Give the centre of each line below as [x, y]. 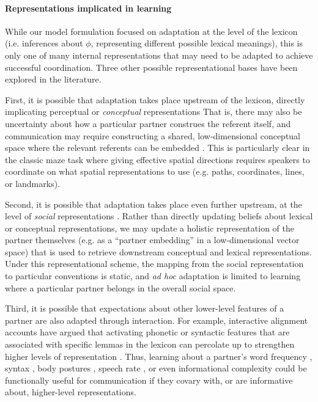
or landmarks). [33, 183]
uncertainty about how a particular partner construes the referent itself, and [148, 123]
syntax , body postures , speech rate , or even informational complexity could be [156, 368]
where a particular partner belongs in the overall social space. [120, 287]
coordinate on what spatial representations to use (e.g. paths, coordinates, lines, [155, 171]
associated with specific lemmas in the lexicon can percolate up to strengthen [150, 344]
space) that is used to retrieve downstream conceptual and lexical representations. [158, 251]
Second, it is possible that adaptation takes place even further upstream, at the [153, 204]
